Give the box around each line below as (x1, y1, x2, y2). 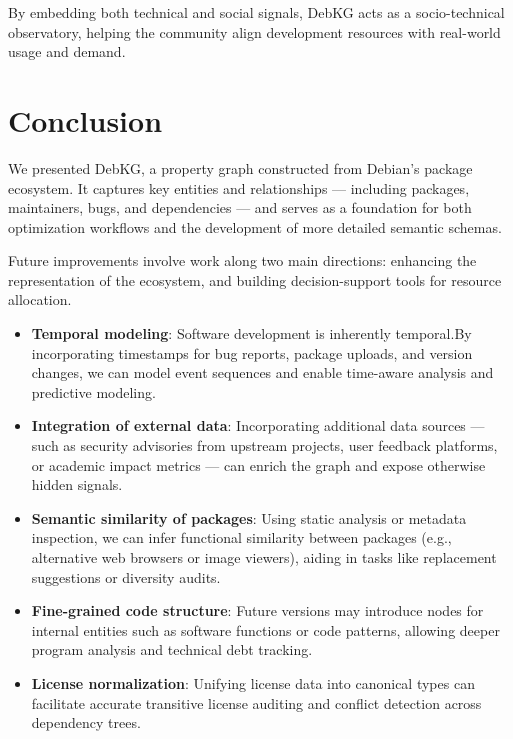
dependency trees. (31, 712, 141, 733)
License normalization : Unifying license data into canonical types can (31, 672, 475, 693)
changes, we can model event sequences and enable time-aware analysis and (31, 362, 494, 383)
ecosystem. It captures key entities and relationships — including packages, (8, 177, 470, 198)
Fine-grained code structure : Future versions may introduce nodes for (31, 600, 484, 621)
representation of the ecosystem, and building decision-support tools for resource (8, 269, 502, 290)
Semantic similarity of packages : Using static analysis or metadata (31, 507, 467, 528)
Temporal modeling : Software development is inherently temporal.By (31, 323, 472, 344)
